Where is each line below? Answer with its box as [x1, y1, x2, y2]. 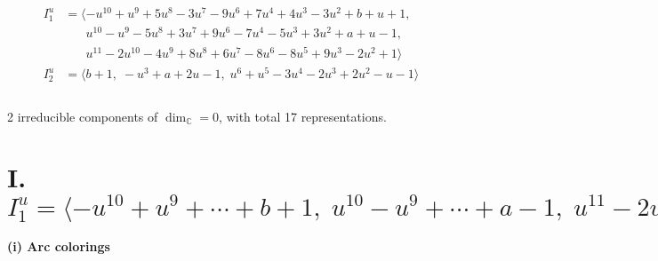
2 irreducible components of [7, 107, 158, 125]
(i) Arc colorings [7, 237, 110, 256]
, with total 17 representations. [219, 107, 387, 125]
